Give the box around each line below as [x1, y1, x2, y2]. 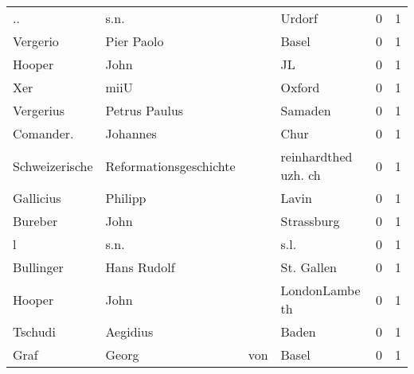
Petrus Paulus [105, 101, 184, 119]
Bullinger [13, 258, 64, 276]
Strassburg [280, 212, 340, 230]
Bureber [13, 212, 58, 230]
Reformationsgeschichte [105, 156, 236, 175]
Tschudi [13, 322, 56, 341]
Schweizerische [13, 156, 93, 175]
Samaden [280, 101, 331, 119]
